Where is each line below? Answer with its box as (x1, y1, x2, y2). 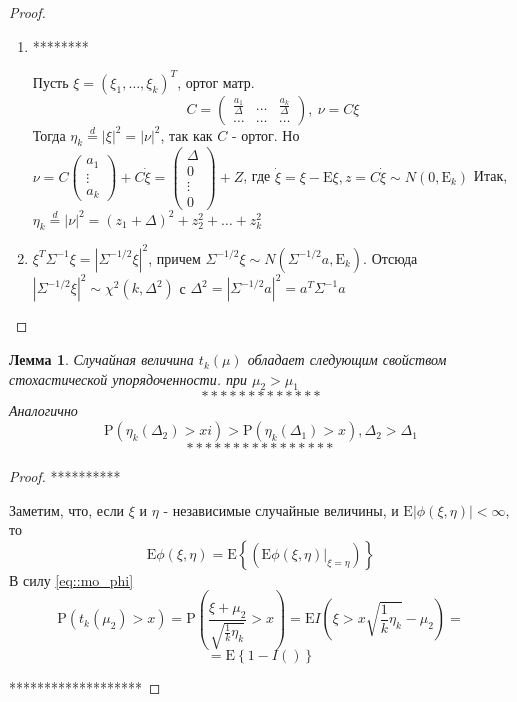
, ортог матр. (177, 71, 255, 92)
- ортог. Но (231, 124, 300, 145)
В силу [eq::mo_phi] (9, 569, 134, 590)
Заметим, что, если (9, 499, 125, 520)
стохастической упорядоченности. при (9, 368, 248, 389)
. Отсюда (363, 247, 418, 268)
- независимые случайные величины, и (163, 499, 399, 520)
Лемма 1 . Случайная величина (9, 349, 194, 370)
